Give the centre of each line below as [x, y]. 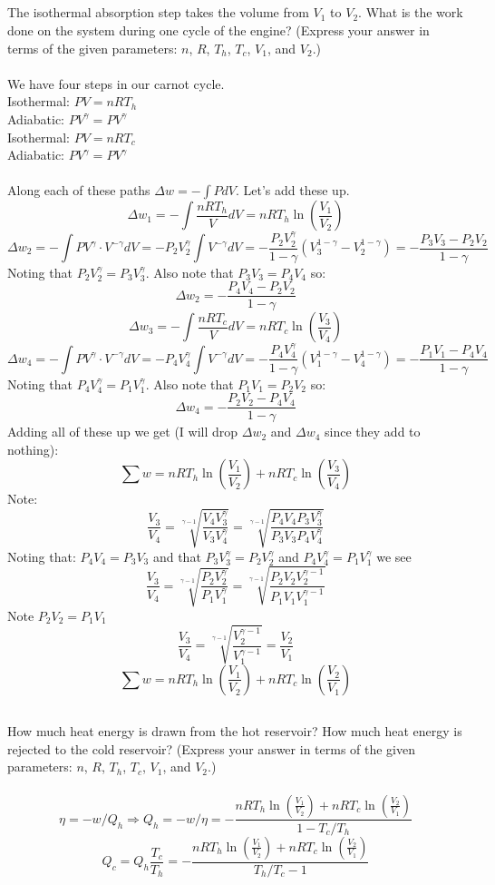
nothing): [33, 449]
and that [177, 556]
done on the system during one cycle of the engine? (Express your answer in [218, 29]
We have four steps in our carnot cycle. [116, 83]
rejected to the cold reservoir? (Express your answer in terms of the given [212, 748]
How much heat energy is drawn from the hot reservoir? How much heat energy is [235, 731]
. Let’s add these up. [293, 190]
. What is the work [411, 12]
